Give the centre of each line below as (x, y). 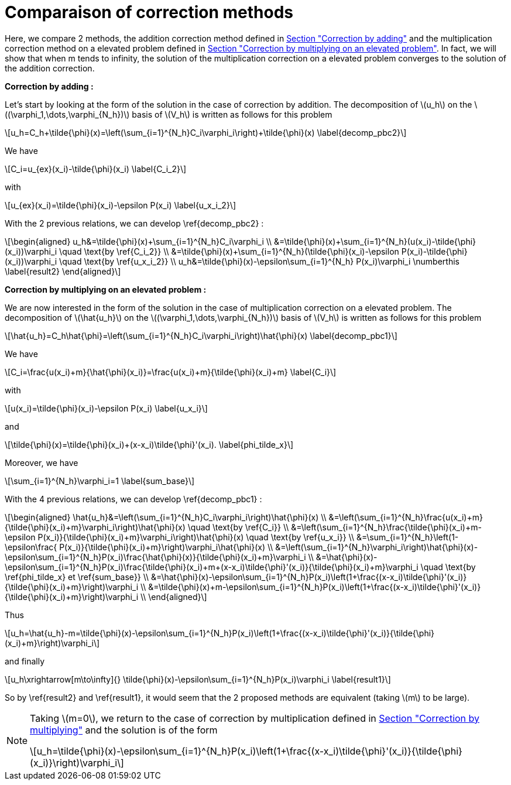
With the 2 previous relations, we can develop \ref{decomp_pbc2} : (134, 223)
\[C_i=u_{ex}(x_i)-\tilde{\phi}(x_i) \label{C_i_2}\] (96, 169)
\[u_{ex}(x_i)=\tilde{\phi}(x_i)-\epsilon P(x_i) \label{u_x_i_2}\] (120, 205)
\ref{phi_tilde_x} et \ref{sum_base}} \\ (77, 577)
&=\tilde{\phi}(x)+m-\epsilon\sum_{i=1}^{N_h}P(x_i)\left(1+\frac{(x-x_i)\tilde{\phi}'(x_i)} (315, 587)
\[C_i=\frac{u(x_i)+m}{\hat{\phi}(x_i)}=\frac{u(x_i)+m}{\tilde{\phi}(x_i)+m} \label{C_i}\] (171, 372)
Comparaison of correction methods (149, 12)
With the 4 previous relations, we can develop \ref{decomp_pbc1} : (133, 499)
